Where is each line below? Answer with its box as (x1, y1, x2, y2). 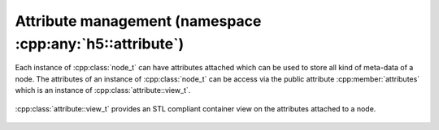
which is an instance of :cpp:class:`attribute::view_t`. (15, 86, 191, 95)
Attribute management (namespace (15, 12, 262, 30)
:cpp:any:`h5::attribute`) (15, 35, 185, 52)
